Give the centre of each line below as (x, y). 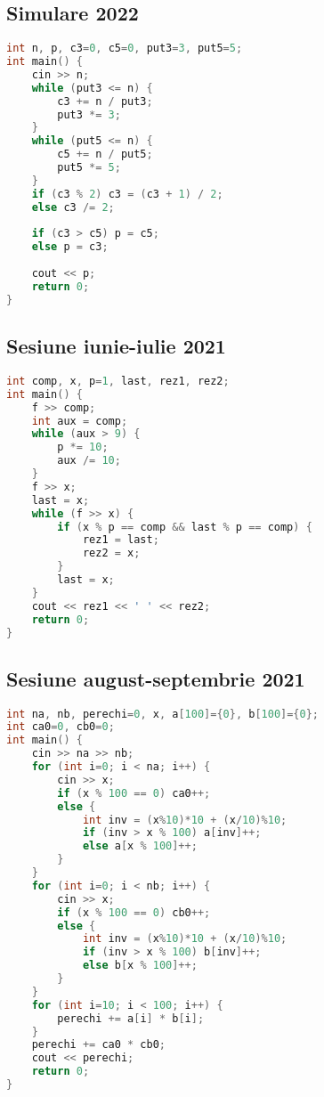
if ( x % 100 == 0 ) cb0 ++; (134, 912)
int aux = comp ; (80, 421)
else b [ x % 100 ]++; (140, 966)
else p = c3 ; (70, 247)
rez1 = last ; (121, 540)
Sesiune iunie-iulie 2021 (116, 346)
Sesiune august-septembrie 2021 (156, 678)
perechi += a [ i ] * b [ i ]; (131, 1018)
